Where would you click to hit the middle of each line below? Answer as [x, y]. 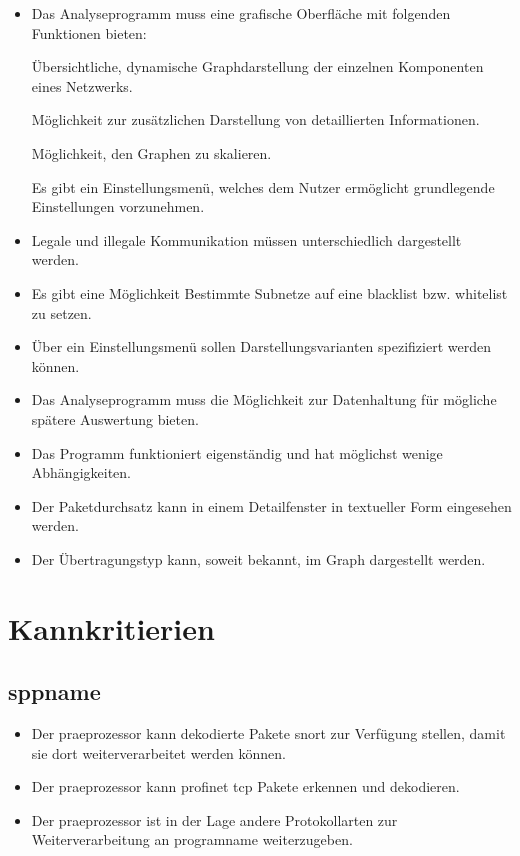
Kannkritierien [111, 627]
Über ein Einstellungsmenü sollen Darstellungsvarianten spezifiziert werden [261, 346]
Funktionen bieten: [89, 32]
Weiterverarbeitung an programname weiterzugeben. [192, 839]
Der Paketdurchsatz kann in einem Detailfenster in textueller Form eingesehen [271, 505]
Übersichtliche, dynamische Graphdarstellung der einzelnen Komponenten [257, 66]
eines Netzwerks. [82, 85]
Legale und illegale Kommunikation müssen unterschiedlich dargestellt [246, 239]
